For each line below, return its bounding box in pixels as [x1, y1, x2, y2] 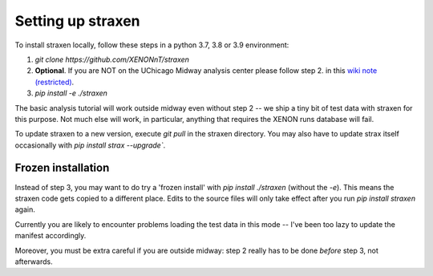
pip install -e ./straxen [34, 88, 108, 98]
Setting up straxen [14, 12, 140, 30]
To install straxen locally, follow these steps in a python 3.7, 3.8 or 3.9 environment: [14, 40, 289, 50]
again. [14, 205, 36, 214]
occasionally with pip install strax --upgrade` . [14, 140, 166, 150]
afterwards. [14, 257, 53, 266]
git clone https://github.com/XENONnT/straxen [34, 55, 190, 64]
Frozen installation [14, 161, 110, 175]
